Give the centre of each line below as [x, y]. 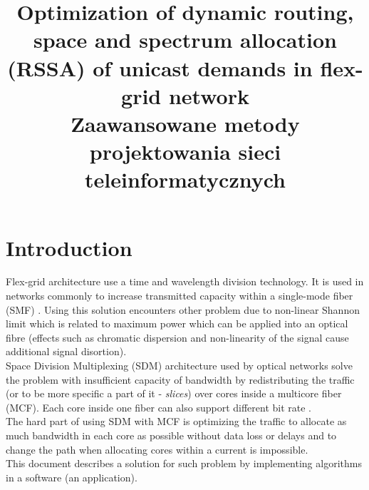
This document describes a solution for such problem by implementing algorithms [184, 463]
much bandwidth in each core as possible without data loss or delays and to [171, 435]
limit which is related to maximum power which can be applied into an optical [177, 323]
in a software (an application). [72, 477]
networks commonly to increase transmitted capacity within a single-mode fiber [180, 296]
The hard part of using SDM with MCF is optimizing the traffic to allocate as [176, 421]
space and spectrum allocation [185, 40]
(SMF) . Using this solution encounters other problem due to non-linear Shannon [183, 309]
